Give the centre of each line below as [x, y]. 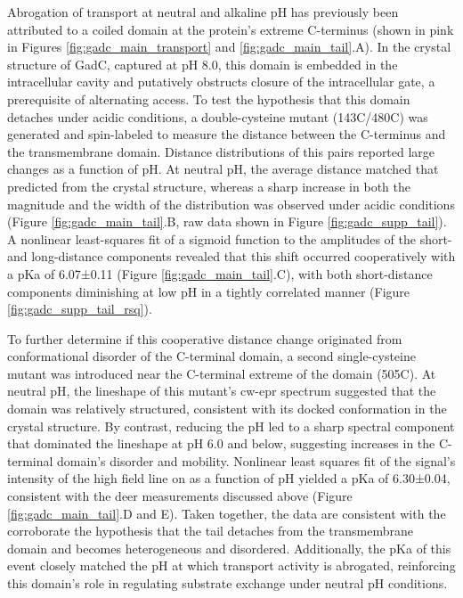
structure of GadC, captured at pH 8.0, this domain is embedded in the [203, 64]
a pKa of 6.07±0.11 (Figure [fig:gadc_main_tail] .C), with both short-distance [220, 273]
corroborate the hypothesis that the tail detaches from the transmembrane [210, 531]
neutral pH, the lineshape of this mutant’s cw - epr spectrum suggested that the [222, 391]
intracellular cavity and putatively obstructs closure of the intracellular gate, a [221, 82]
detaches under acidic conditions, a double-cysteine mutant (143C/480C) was [218, 116]
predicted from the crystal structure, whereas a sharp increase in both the [209, 186]
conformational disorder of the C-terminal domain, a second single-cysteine [211, 356]
